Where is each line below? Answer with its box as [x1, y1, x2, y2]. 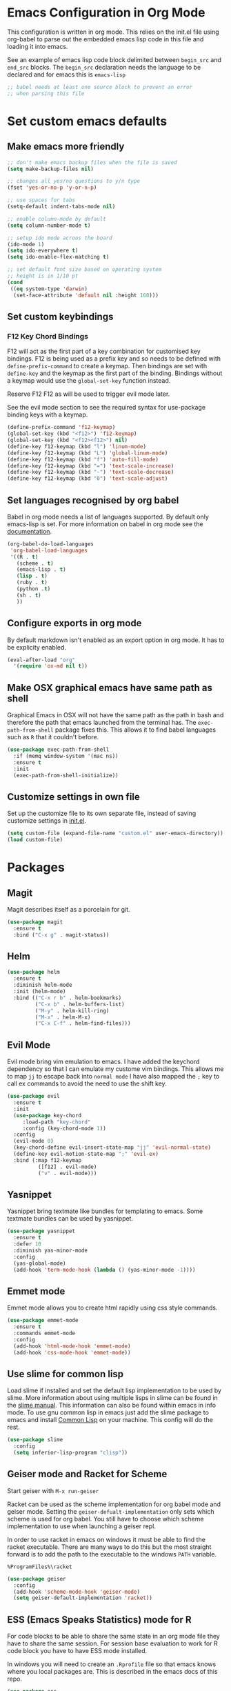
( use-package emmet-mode [7, 1317, 79, 1324]
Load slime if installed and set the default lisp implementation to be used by [7, 1386, 222, 1394]
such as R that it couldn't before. [7, 733, 99, 741]
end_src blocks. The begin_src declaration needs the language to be [7, 63, 201, 71]
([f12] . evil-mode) [37, 1163, 97, 1170]
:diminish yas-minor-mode [13, 1247, 88, 1254]
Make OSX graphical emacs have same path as [7, 681, 212, 694]
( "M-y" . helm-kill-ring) [34, 1007, 110, 1014]
